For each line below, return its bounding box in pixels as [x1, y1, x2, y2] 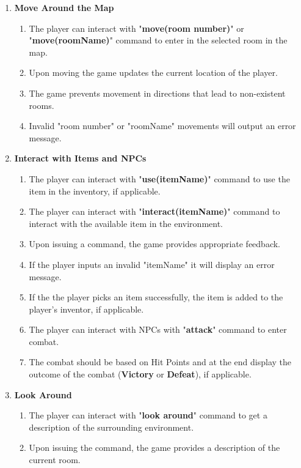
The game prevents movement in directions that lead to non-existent [29, 86, 286, 99]
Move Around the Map [14, 1, 114, 13]
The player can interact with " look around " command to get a [29, 409, 267, 422]
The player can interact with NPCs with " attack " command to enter [29, 323, 287, 336]
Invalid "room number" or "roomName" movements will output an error [29, 119, 296, 132]
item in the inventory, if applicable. [29, 184, 161, 197]
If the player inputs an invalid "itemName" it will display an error [29, 258, 275, 270]
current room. [29, 453, 81, 466]
